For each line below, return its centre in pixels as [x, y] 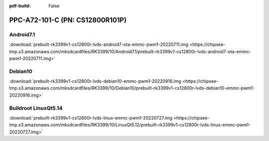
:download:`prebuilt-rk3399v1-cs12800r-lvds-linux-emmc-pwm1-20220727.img [91, 118]
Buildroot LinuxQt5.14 [36, 108]
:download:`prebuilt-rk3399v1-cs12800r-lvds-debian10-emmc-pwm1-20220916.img [95, 81]
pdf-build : [20, 6]
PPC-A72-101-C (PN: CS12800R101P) [68, 20]
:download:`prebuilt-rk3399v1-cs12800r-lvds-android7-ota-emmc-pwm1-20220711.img [99, 44]
